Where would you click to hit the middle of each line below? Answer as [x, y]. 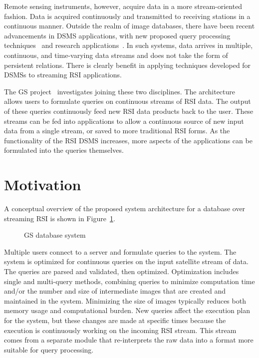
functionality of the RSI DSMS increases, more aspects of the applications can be [128, 140]
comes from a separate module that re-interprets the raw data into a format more [129, 340]
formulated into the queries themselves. [64, 150]
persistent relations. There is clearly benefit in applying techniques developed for [128, 65]
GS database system [55, 235]
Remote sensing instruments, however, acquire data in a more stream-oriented [123, 6]
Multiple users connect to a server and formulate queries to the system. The [120, 251]
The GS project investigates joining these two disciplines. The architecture [120, 91]
